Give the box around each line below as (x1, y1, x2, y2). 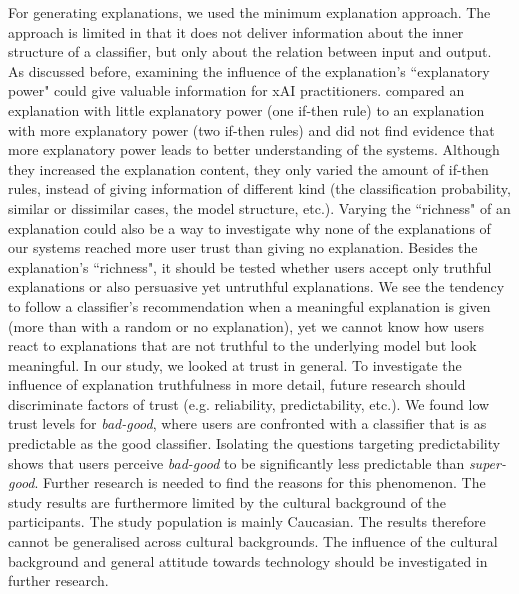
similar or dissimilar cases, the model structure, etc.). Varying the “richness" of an (8, 197, 511, 218)
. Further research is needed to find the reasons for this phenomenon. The (34, 472, 486, 493)
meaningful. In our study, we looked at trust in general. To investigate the (8, 354, 462, 375)
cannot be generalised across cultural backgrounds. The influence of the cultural (8, 531, 498, 552)
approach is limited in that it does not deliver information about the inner (8, 21, 464, 42)
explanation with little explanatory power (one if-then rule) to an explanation (8, 99, 485, 120)
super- (468, 452, 506, 473)
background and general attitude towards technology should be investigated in (8, 550, 488, 571)
